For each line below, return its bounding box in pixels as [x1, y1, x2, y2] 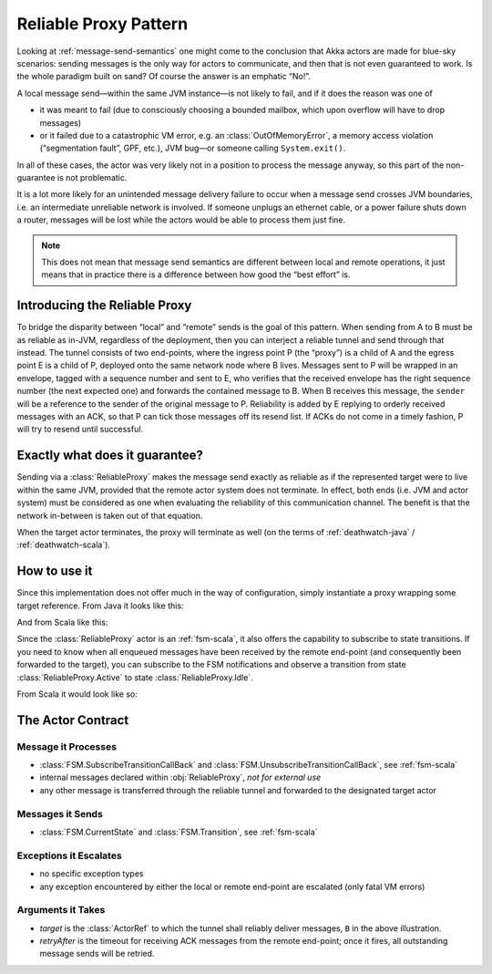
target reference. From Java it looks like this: [16, 600, 184, 611]
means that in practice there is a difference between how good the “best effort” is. [41, 269, 351, 280]
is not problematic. [56, 172, 128, 183]
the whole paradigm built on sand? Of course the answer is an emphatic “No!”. [16, 71, 312, 82]
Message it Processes [16, 740, 118, 752]
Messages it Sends [16, 807, 104, 820]
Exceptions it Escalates [16, 849, 122, 862]
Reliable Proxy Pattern [16, 14, 189, 34]
